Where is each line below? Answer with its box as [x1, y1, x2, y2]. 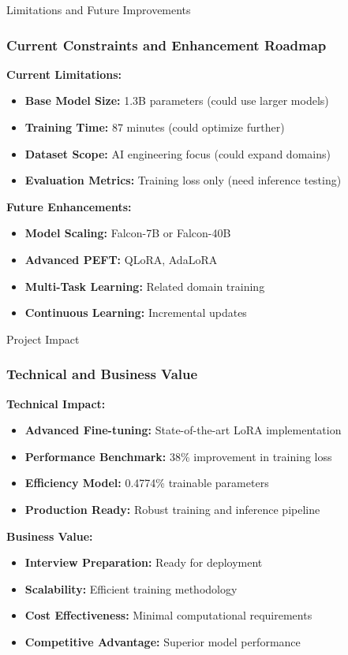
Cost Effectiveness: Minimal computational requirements [24, 607, 312, 623]
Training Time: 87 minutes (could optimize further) [24, 119, 285, 135]
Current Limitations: [6, 65, 122, 82]
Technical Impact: [6, 395, 106, 411]
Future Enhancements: [6, 198, 132, 214]
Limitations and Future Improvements [6, 2, 191, 17]
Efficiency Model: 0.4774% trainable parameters [24, 475, 269, 491]
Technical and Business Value [6, 364, 198, 384]
